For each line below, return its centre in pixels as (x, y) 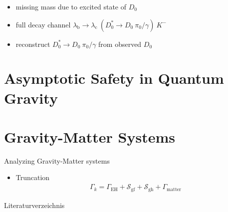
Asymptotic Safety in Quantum (114, 78)
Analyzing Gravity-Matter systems (57, 160)
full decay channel (43, 24)
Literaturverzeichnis (34, 205)
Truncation (33, 177)
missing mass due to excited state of (71, 6)
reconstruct (33, 44)
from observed (120, 44)
